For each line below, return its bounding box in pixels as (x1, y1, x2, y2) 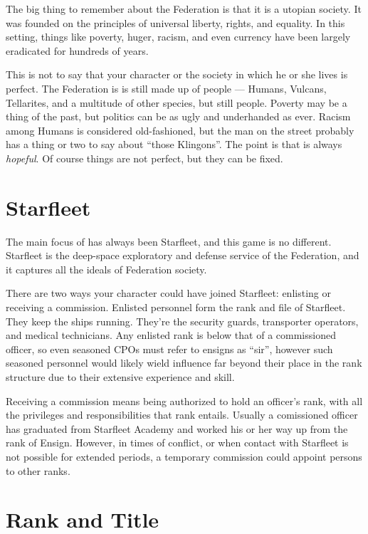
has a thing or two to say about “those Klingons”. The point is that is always (6, 137, 342, 152)
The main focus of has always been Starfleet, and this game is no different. (6, 234, 332, 248)
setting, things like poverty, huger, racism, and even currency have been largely (6, 29, 351, 44)
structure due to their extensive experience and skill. (6, 370, 235, 384)
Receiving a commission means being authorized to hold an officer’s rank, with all (6, 393, 363, 408)
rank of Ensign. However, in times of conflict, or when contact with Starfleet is (6, 435, 349, 450)
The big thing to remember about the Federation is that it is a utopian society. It (6, 1, 362, 16)
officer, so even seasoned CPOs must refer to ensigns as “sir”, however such (6, 341, 333, 356)
